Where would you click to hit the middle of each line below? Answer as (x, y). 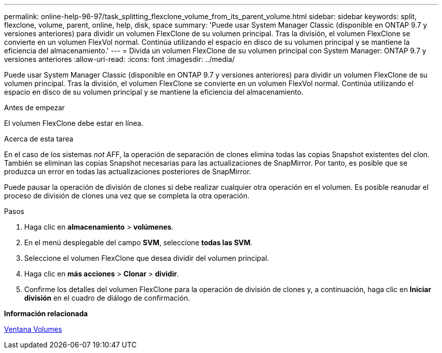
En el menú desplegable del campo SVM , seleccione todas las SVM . (139, 242)
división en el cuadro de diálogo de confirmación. (107, 298)
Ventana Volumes (33, 329)
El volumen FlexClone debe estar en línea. (74, 123)
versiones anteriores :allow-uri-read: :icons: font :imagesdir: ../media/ (120, 59)
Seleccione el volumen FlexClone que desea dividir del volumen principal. (147, 258)
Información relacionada (46, 313)
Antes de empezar (35, 108)
